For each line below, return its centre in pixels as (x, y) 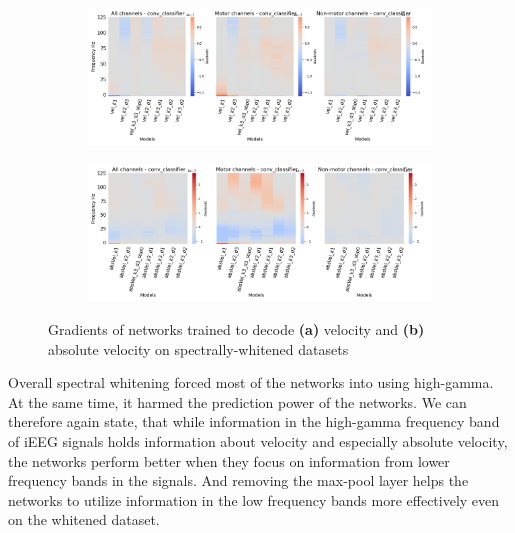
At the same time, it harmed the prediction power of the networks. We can (237, 401)
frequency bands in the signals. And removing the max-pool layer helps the (238, 480)
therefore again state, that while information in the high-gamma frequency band (254, 421)
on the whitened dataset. (84, 519)
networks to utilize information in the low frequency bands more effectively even (254, 499)
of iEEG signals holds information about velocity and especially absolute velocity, (258, 440)
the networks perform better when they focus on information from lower (229, 460)
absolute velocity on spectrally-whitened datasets (198, 348)
